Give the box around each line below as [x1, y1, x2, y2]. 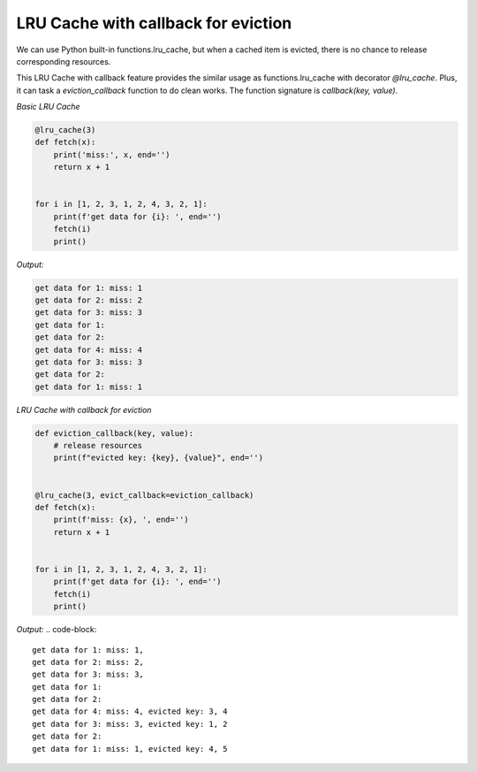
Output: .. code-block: [16, 624, 97, 635]
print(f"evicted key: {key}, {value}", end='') [53, 453, 264, 463]
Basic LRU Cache [16, 102, 80, 112]
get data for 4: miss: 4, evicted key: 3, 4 [32, 707, 229, 716]
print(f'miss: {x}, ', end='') [53, 515, 189, 525]
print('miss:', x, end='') [53, 149, 171, 159]
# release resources [53, 440, 143, 451]
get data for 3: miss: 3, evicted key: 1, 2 [32, 719, 229, 729]
